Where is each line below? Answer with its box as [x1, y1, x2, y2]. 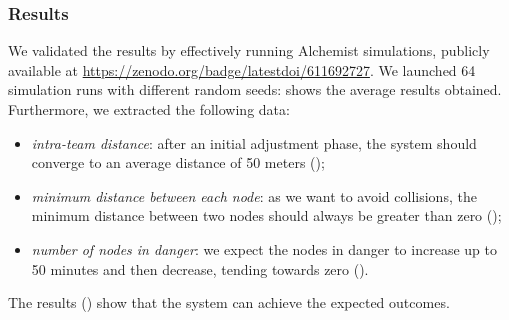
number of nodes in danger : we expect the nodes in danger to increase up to [31, 238, 497, 259]
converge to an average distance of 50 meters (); [31, 152, 325, 173]
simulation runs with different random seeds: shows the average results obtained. [8, 79, 502, 100]
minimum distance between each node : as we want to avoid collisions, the [31, 185, 477, 206]
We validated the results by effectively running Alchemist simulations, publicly [8, 40, 490, 61]
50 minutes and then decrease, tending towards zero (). [31, 258, 369, 279]
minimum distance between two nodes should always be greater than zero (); [31, 205, 502, 226]
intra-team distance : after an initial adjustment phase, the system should [31, 132, 477, 153]
